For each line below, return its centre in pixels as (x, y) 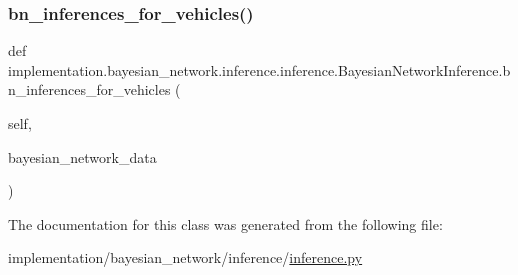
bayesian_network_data (82, 156)
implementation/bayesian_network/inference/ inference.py (185, 257)
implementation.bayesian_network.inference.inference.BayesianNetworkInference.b (259, 69)
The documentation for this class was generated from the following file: (225, 223)
